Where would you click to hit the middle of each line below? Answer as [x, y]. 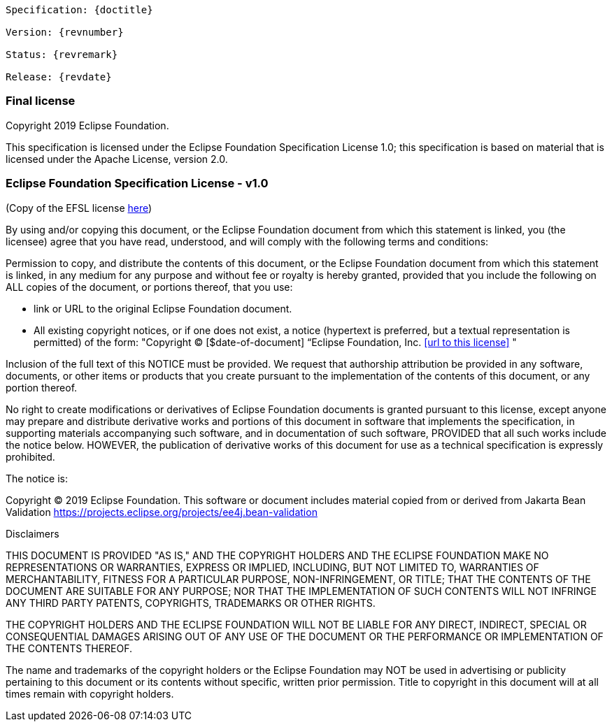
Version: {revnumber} [65, 32]
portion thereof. [42, 387]
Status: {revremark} [62, 55]
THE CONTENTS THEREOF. [69, 648]
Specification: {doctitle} [79, 10]
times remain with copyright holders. [90, 693]
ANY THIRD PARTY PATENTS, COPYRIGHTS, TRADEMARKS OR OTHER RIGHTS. [191, 603]
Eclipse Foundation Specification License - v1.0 [137, 183]
